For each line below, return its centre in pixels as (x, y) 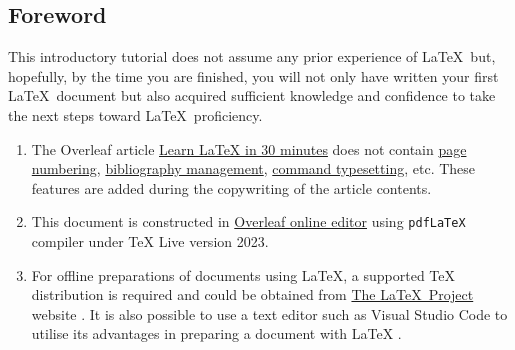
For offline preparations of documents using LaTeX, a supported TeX (243, 274)
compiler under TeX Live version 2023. (150, 241)
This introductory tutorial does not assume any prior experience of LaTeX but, (252, 56)
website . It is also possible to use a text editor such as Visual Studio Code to (269, 313)
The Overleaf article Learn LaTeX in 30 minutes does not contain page (249, 148)
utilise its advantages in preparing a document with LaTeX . (216, 333)
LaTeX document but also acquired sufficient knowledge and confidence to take (252, 95)
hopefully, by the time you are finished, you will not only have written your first (253, 75)
